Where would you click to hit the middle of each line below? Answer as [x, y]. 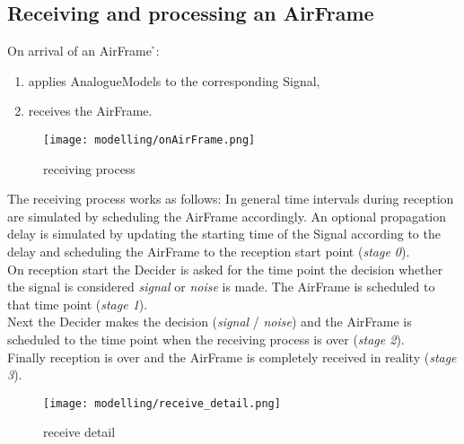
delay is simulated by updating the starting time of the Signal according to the [224, 234]
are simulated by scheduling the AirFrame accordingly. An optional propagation [227, 216]
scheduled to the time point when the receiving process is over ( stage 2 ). [206, 339]
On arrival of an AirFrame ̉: [83, 51]
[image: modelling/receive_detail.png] [162, 403]
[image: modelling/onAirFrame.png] [149, 139]
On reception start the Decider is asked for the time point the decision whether [225, 269]
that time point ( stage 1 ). [78, 304]
